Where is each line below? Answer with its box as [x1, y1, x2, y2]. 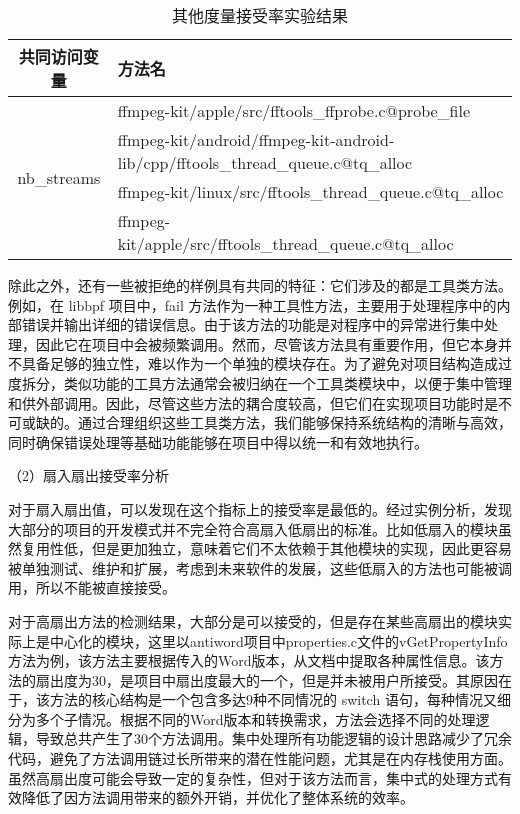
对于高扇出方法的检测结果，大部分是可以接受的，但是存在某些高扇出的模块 [8, 610, 498, 631]
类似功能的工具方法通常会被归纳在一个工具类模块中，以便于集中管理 [63, 372, 512, 393]
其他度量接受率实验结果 [171, 4, 348, 27]
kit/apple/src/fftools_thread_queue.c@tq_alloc [117, 232, 454, 255]
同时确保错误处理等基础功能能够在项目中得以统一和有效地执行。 [8, 431, 428, 452]
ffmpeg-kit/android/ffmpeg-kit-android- [117, 128, 395, 151]
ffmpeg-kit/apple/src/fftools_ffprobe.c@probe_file [117, 99, 471, 122]
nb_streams [17, 165, 101, 189]
